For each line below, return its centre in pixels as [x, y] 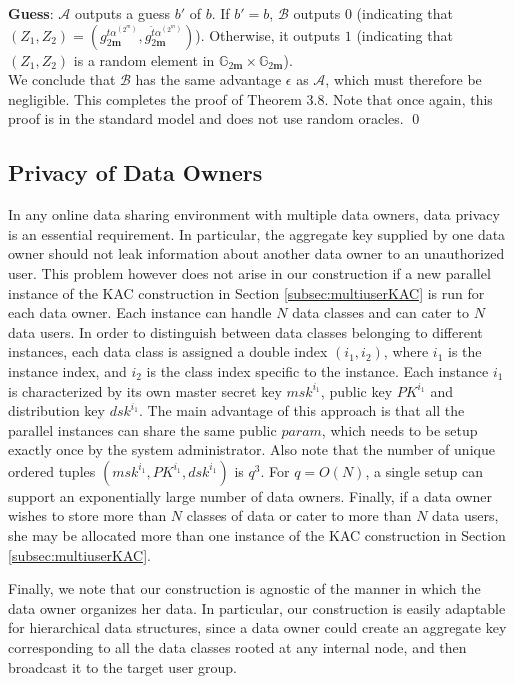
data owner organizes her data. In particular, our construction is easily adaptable [257, 607]
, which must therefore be [403, 79]
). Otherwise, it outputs [268, 34]
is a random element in [144, 59]
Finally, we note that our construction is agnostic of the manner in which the [244, 588]
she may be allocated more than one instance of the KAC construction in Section [257, 535]
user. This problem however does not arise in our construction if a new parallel [249, 272]
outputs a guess [122, 13]
